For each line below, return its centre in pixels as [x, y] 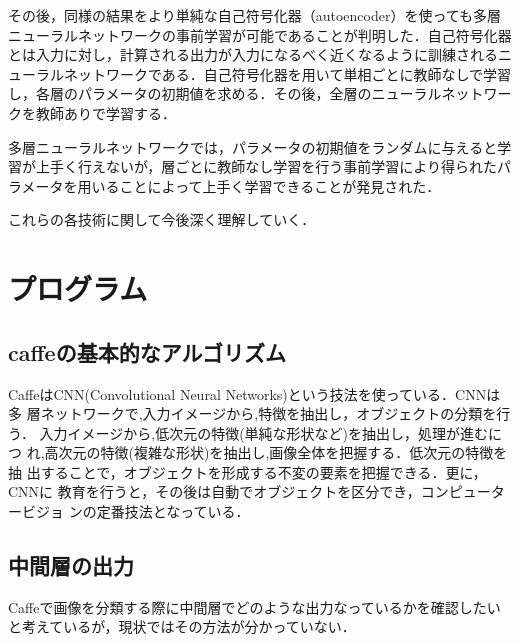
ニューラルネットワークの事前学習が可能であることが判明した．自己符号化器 [260, 34]
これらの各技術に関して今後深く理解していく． [162, 219]
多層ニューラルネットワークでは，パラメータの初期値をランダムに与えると [253, 146]
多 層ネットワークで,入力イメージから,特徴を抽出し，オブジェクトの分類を [252, 413]
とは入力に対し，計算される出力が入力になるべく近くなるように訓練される [253, 54]
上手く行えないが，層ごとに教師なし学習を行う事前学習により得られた [266, 166]
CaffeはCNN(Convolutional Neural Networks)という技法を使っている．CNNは [254, 393]
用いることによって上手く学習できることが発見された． [259, 185]
